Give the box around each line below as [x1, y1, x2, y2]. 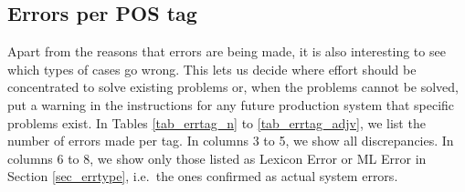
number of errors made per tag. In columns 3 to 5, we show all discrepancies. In [7, 131, 454, 150]
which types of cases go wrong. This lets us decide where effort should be [7, 59, 417, 78]
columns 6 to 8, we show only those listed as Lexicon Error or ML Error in [7, 148, 427, 167]
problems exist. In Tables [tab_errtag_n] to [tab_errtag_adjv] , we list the [7, 113, 426, 132]
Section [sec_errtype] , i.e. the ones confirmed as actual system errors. [7, 167, 398, 186]
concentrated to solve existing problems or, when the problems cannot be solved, [7, 77, 460, 96]
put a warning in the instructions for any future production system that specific [7, 95, 455, 114]
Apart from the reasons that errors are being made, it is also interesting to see [7, 42, 446, 61]
